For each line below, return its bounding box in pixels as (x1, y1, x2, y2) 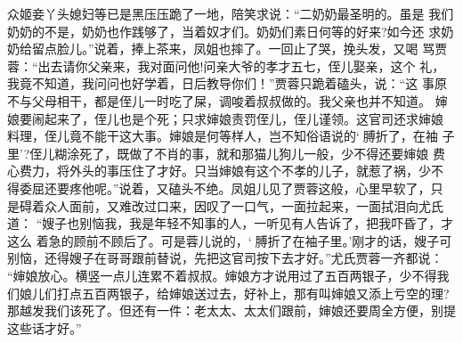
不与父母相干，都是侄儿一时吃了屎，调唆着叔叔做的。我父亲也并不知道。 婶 (7, 91, 448, 110)
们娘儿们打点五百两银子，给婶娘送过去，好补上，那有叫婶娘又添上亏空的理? (7, 283, 450, 302)
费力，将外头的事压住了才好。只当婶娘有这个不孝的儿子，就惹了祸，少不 (19, 161, 443, 180)
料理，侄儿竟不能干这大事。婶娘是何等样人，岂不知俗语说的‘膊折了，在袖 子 (7, 127, 455, 145)
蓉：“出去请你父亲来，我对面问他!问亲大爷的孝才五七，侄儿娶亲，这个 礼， (7, 56, 445, 75)
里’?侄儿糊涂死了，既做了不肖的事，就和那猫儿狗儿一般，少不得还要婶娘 (7, 143, 429, 162)
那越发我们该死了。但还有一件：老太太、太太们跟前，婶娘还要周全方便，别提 (7, 301, 456, 320)
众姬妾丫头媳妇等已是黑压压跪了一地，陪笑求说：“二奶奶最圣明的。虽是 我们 (7, 4, 454, 22)
